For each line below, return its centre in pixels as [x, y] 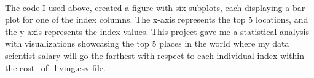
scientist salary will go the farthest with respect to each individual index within [155, 55]
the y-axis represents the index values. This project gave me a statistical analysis [157, 31]
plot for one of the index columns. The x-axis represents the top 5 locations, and [157, 19]
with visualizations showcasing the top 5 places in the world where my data [147, 43]
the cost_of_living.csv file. [55, 67]
